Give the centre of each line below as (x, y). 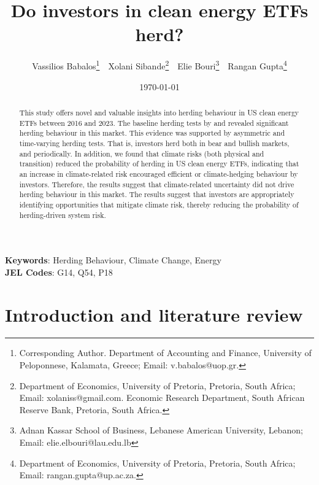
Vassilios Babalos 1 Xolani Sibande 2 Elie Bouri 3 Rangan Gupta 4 (159, 65)
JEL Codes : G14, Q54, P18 (59, 272)
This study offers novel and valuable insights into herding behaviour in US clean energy (159, 112)
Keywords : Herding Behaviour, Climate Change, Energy (113, 260)
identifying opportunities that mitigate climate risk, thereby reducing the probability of (159, 204)
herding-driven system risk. (63, 215)
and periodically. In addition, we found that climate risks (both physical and (142, 153)
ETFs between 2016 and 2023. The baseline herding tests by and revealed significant (154, 122)
